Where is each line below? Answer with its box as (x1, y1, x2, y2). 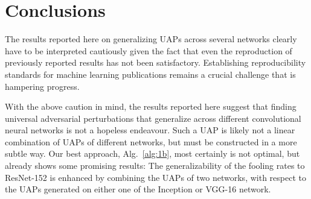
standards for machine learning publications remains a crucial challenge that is (5, 68, 296, 80)
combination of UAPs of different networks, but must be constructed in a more (5, 135, 297, 148)
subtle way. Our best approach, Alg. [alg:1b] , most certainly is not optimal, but (5, 147, 300, 160)
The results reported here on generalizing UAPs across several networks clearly (5, 33, 297, 45)
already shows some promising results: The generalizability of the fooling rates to (5, 159, 305, 172)
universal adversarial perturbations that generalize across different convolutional (5, 112, 301, 124)
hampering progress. (5, 80, 80, 92)
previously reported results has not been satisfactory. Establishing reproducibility (5, 56, 306, 69)
